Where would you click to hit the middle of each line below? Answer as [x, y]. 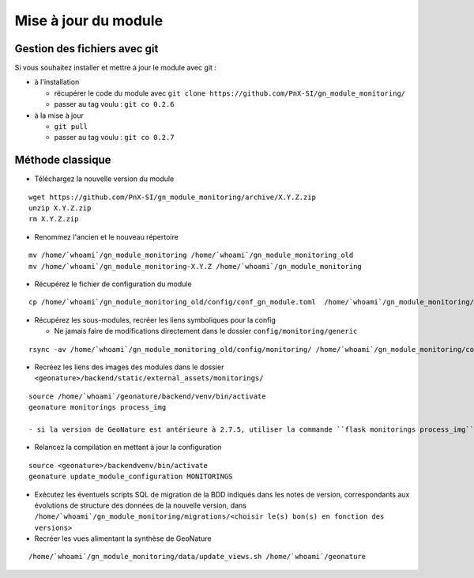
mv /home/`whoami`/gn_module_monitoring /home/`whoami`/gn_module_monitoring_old [191, 255]
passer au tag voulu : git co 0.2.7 [114, 138]
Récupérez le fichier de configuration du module [113, 284]
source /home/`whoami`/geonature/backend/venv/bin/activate [147, 396]
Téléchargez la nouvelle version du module [104, 179]
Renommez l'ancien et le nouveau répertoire [107, 236]
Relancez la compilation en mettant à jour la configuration [128, 448]
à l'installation [57, 82]
